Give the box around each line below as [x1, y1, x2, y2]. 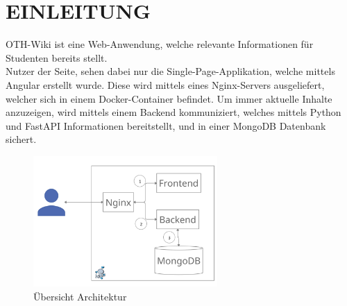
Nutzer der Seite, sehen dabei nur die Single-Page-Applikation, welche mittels [6, 64, 335, 78]
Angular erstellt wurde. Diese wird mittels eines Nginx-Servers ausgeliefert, [6, 77, 325, 92]
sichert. [6, 132, 37, 146]
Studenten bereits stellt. [6, 50, 108, 65]
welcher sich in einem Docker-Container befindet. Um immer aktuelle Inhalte [6, 91, 332, 105]
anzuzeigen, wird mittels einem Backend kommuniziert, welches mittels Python [6, 105, 341, 119]
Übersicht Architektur [33, 289, 127, 303]
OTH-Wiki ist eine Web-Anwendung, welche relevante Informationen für [6, 37, 314, 51]
